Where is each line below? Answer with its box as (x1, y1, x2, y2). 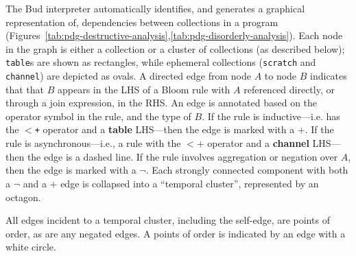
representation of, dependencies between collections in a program (5, 14, 278, 29)
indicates (310, 69, 347, 83)
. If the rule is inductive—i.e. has (202, 108, 340, 123)
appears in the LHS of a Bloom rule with (57, 82, 230, 96)
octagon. (5, 189, 41, 204)
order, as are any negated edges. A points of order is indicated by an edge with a (5, 226, 346, 240)
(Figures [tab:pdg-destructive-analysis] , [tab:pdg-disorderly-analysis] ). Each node (5, 28, 343, 43)
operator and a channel (207, 136, 309, 150)
